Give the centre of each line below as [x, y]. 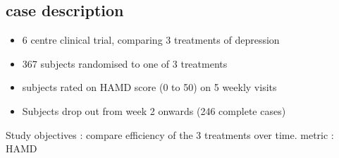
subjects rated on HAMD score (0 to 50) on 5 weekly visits [149, 87]
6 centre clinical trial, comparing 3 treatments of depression [151, 40]
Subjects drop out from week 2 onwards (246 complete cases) [154, 110]
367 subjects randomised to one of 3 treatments [125, 63]
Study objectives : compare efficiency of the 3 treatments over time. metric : [170, 134]
